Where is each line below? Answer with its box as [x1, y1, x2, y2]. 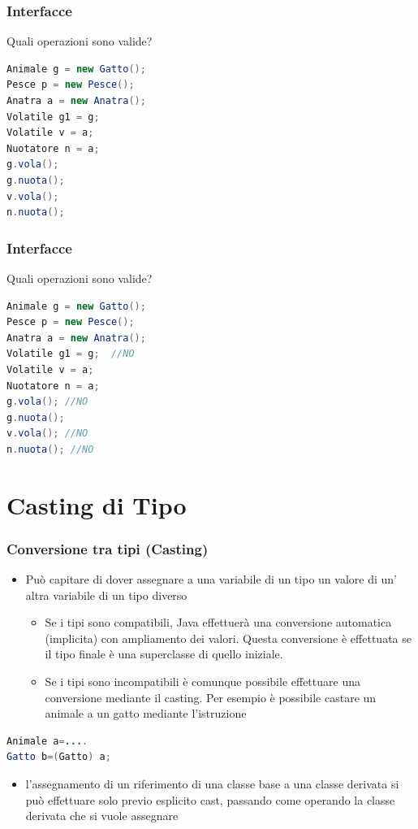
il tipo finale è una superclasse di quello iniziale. [45, 645, 283, 662]
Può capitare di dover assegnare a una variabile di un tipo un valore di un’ [25, 571, 397, 588]
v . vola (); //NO [6, 428, 88, 440]
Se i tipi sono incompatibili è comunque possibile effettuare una [45, 673, 360, 690]
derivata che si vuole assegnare [25, 807, 179, 824]
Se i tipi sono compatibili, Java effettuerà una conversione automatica [45, 614, 392, 631]
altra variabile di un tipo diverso [25, 586, 187, 603]
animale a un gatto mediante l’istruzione [45, 705, 247, 722]
